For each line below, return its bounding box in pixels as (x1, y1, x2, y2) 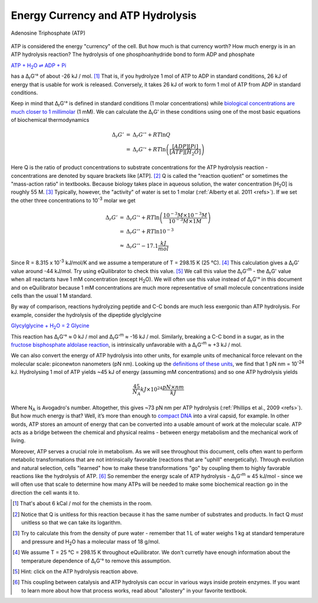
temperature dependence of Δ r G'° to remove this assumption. (21, 557, 171, 565)
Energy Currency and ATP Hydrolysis (11, 9, 197, 22)
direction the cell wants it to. (11, 489, 79, 496)
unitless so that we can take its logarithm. (21, 519, 122, 526)
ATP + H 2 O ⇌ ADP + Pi (11, 62, 67, 70)
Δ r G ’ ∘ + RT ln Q (132, 130, 171, 140)
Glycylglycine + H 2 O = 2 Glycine (11, 322, 90, 330)
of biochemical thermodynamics (11, 117, 90, 124)
